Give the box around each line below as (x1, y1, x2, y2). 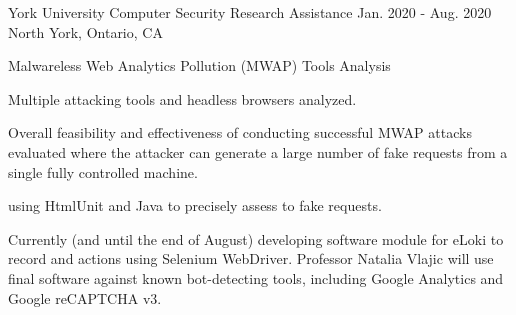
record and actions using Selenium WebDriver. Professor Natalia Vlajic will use (8, 248, 494, 269)
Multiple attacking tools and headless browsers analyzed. (8, 88, 357, 109)
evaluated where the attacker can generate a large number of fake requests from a (8, 141, 508, 162)
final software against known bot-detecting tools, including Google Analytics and (8, 267, 504, 288)
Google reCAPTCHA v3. (8, 287, 162, 308)
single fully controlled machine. (8, 161, 198, 182)
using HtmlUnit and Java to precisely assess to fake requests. (8, 195, 382, 216)
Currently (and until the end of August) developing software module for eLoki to (8, 228, 504, 249)
